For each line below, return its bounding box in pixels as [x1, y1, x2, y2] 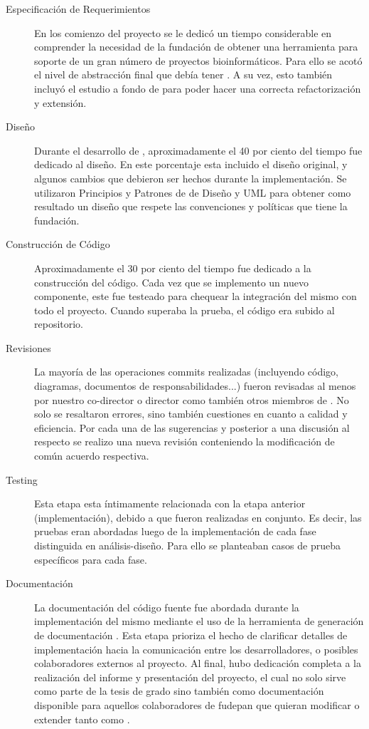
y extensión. [34, 95, 87, 110]
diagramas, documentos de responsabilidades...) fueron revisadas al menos [34, 378, 356, 393]
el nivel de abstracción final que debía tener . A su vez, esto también [34, 67, 333, 82]
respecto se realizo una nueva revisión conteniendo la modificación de [34, 434, 335, 449]
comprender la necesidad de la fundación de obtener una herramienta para [34, 39, 358, 54]
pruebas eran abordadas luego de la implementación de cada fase [34, 524, 316, 539]
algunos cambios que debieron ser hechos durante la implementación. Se [34, 170, 347, 185]
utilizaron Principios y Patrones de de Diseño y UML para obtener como [34, 185, 351, 200]
